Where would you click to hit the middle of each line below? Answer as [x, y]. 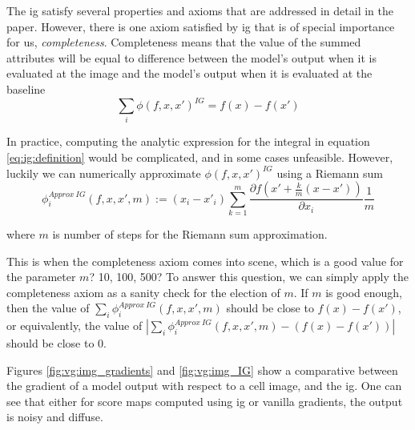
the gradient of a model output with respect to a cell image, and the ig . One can [204, 386]
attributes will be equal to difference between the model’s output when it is [191, 57]
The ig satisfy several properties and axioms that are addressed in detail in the [200, 10]
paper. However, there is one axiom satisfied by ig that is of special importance [201, 26]
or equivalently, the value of [75, 326]
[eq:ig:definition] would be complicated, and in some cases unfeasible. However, [200, 157]
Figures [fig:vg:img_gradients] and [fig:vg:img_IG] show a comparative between [202, 370]
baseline [26, 88]
